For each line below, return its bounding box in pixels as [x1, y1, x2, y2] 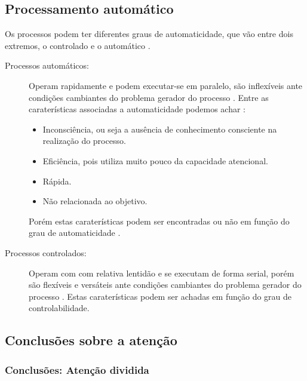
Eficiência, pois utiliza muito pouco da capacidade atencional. [42, 154, 268, 167]
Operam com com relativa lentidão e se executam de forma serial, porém [29, 266, 294, 279]
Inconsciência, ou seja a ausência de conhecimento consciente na [42, 122, 277, 135]
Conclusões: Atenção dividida [5, 362, 149, 377]
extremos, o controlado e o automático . [5, 39, 151, 51]
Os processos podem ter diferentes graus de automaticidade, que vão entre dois [5, 27, 293, 40]
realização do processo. [42, 134, 126, 147]
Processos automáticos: [5, 59, 89, 72]
